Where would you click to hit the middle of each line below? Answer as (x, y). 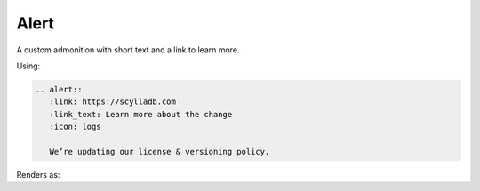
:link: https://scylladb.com (113, 102)
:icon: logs (75, 127)
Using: (28, 66)
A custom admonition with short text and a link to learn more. (128, 50)
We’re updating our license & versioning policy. (160, 151)
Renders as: (38, 174)
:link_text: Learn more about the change (141, 114)
